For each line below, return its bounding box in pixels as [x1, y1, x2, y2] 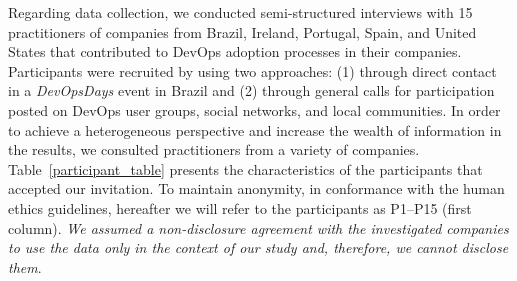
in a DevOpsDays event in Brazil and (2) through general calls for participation [8, 80, 495, 101]
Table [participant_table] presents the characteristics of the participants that [8, 158, 483, 179]
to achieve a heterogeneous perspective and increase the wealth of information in [8, 119, 502, 140]
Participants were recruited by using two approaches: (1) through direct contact [8, 60, 497, 81]
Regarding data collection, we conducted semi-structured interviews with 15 [8, 2, 473, 22]
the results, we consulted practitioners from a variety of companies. [8, 139, 420, 160]
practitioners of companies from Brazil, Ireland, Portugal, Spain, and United [8, 21, 477, 42]
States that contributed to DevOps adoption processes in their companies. [8, 41, 462, 62]
